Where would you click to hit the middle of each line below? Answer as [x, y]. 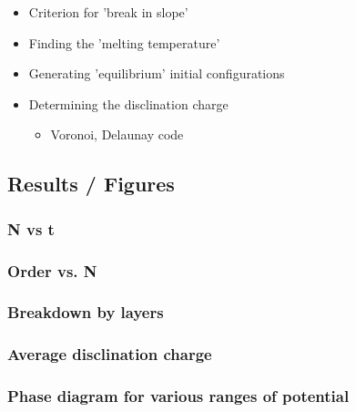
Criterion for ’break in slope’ [108, 12]
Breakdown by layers [86, 312]
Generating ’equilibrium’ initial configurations [157, 73]
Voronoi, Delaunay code [117, 134]
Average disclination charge [110, 354]
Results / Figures [91, 184]
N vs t [31, 228]
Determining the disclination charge [128, 103]
